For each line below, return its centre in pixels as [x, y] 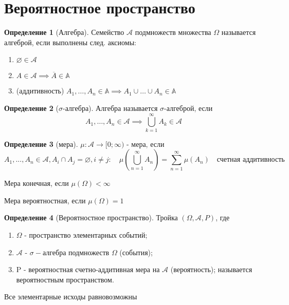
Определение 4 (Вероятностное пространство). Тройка [91, 217]
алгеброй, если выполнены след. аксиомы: [70, 42]
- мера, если [145, 144]
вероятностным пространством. [65, 279]
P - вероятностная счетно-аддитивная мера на [88, 269]
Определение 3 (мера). [41, 144]
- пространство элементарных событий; [86, 235]
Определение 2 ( [32, 108]
